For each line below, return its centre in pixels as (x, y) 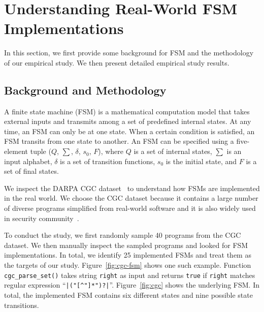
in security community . (42, 218)
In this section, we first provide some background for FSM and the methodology (129, 53)
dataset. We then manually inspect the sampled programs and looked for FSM (126, 245)
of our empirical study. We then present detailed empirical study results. (117, 62)
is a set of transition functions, (108, 161)
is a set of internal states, (173, 151)
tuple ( (41, 151)
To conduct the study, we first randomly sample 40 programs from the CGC (123, 235)
